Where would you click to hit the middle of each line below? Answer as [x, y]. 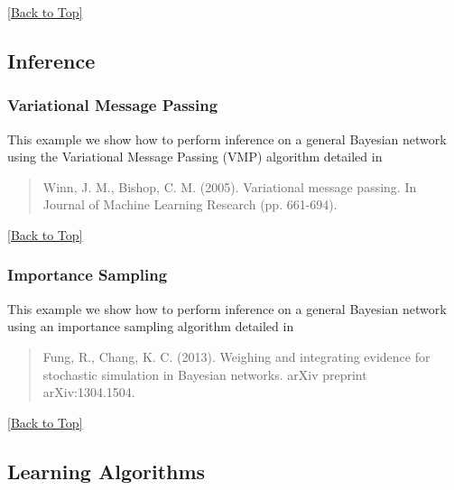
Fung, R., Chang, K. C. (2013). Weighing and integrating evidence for [236, 356]
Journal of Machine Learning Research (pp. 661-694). [190, 204]
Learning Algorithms [107, 471]
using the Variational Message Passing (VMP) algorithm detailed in [195, 157]
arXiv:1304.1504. [89, 392]
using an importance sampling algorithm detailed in [151, 326]
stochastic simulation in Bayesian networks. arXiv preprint [205, 374]
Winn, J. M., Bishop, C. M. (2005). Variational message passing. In [230, 186]
